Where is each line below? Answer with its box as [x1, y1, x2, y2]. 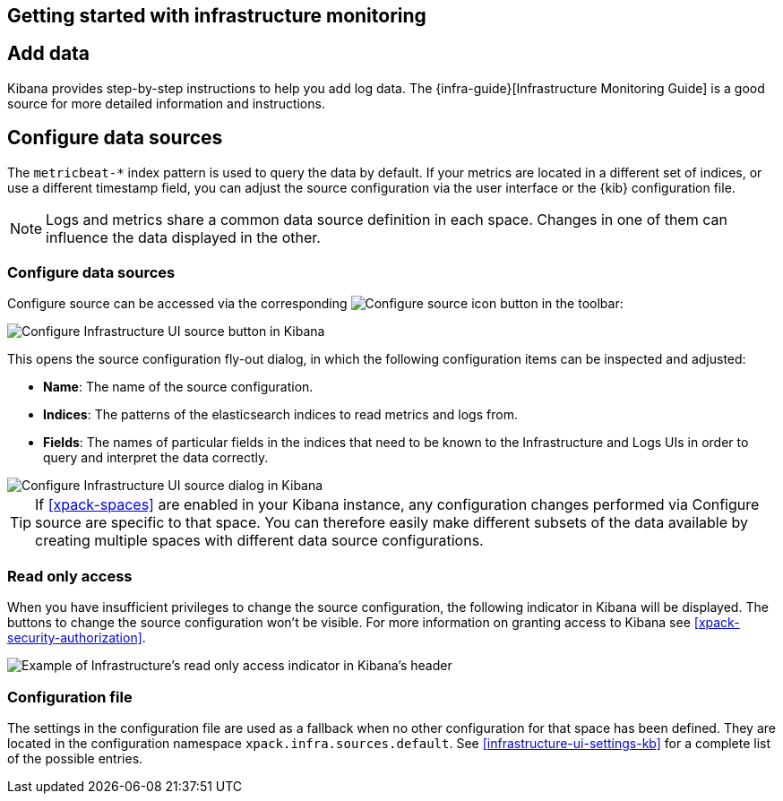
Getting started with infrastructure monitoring [7, 4, 426, 27]
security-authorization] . [7, 630, 146, 646]
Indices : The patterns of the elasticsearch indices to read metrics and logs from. [43, 407, 518, 423]
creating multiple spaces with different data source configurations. [35, 531, 484, 550]
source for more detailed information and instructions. [7, 95, 325, 111]
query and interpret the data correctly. [43, 450, 269, 466]
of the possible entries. [7, 750, 143, 766]
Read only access [7, 566, 133, 585]
